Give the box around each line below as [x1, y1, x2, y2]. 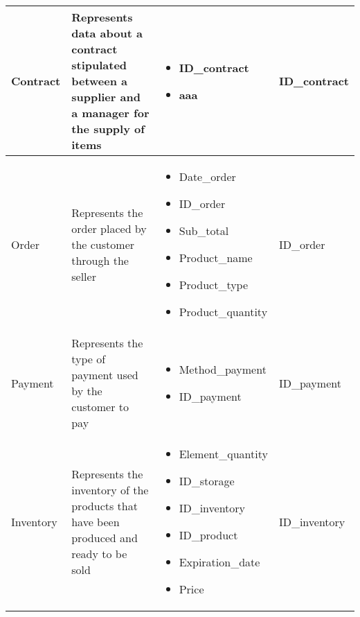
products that [71, 497, 138, 514]
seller [71, 268, 96, 284]
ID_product [179, 527, 238, 543]
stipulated [71, 57, 127, 73]
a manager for [71, 105, 150, 121]
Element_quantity [179, 446, 268, 462]
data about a [71, 25, 143, 41]
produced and [71, 529, 138, 546]
